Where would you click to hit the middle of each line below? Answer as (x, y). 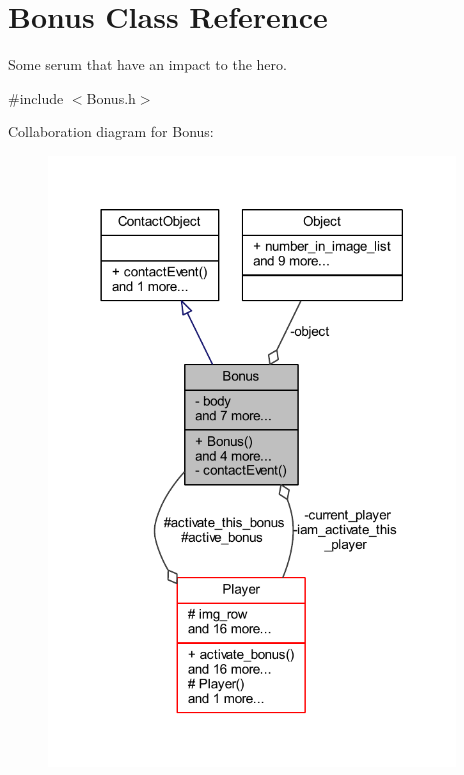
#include (36, 97)
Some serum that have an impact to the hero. (147, 64)
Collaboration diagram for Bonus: (111, 131)
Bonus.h (111, 97)
